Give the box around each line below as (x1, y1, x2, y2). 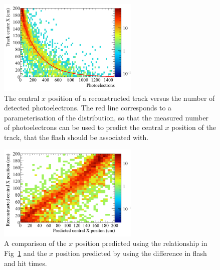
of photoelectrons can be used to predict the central (4, 122, 163, 132)
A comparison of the (4, 238, 67, 248)
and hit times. (4, 257, 47, 268)
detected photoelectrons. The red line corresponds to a (4, 102, 172, 113)
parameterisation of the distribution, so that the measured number (4, 112, 209, 122)
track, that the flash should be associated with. (4, 132, 149, 143)
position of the (171, 122, 216, 132)
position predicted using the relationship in (75, 238, 207, 248)
